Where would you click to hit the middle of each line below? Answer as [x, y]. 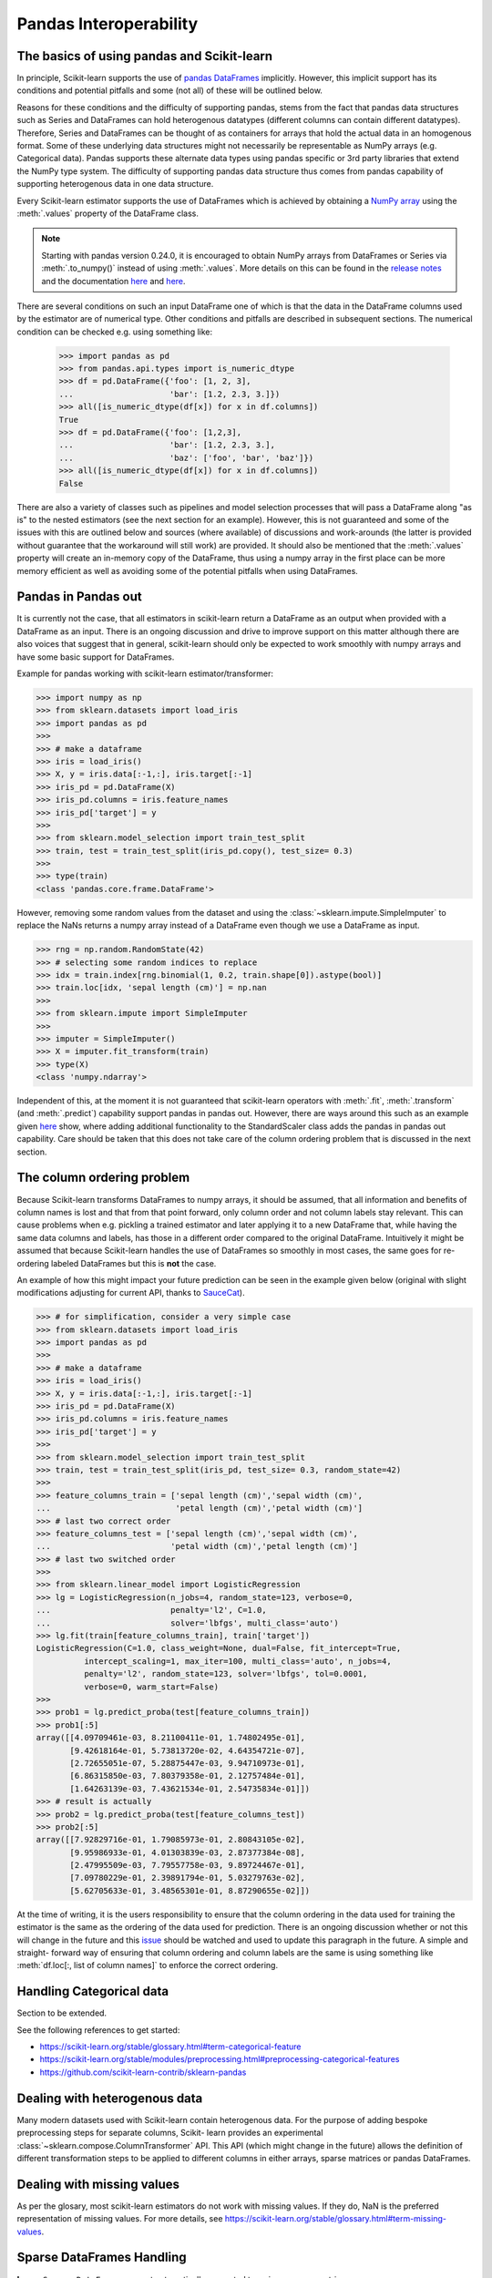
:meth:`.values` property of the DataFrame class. [108, 213]
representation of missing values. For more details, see [120, 2219]
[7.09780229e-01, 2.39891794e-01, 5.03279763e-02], [187, 1878]
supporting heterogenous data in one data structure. [115, 184]
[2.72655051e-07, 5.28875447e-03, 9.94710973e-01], [187, 1763]
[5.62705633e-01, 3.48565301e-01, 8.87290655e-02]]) [190, 1890]
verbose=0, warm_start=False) [151, 1687]
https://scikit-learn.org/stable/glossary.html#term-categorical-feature [170, 2047]
